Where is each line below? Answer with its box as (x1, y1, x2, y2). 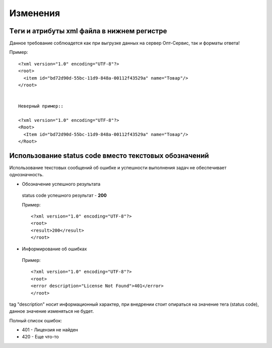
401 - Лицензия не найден (22, 327, 78, 333)
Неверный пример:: (18, 103, 64, 109)
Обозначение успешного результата (22, 181, 101, 187)
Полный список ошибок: (9, 317, 62, 323)
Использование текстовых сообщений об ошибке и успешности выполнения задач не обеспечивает (9, 165, 227, 171)
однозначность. (9, 172, 44, 178)
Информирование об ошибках (22, 246, 88, 252)
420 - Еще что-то (22, 334, 59, 340)
